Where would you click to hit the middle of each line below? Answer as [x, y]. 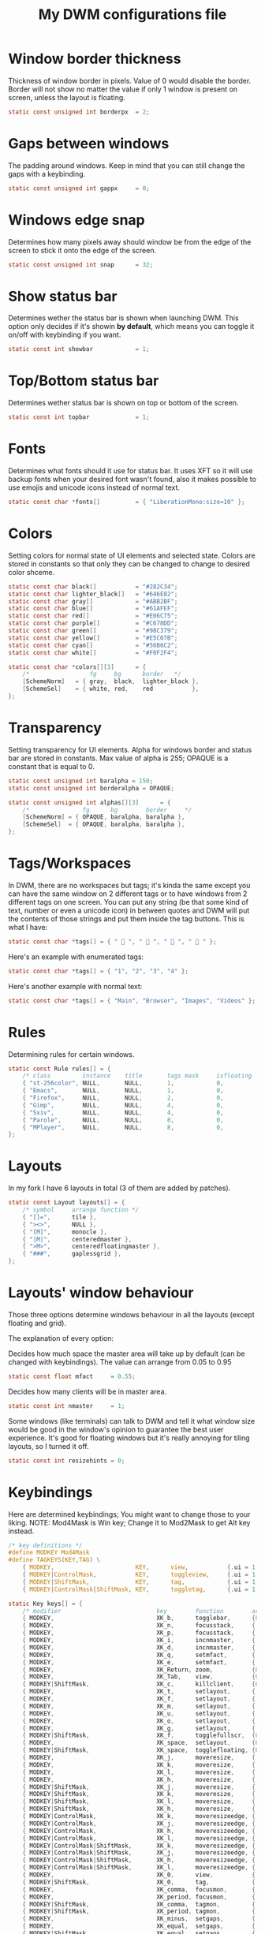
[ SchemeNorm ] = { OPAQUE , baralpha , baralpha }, [104, 817]
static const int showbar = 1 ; [79, 349]
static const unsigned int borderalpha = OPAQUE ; [91, 788]
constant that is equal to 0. [51, 766]
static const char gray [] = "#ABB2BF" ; [93, 601]
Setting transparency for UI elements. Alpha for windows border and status [130, 749]
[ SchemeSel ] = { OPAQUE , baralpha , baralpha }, [104, 825]
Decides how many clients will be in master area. [88, 1391]
